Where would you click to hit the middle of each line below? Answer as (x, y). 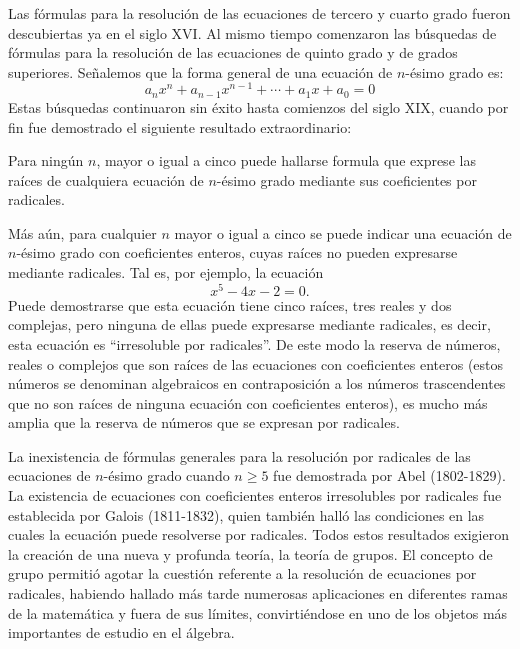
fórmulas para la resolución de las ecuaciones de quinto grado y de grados (233, 52)
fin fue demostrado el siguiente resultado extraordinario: (180, 126)
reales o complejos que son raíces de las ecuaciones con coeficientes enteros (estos (256, 363)
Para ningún (46, 160)
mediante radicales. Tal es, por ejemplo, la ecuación (166, 272)
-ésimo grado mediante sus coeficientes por (346, 179)
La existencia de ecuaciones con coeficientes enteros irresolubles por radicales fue (255, 495)
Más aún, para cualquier (82, 232)
